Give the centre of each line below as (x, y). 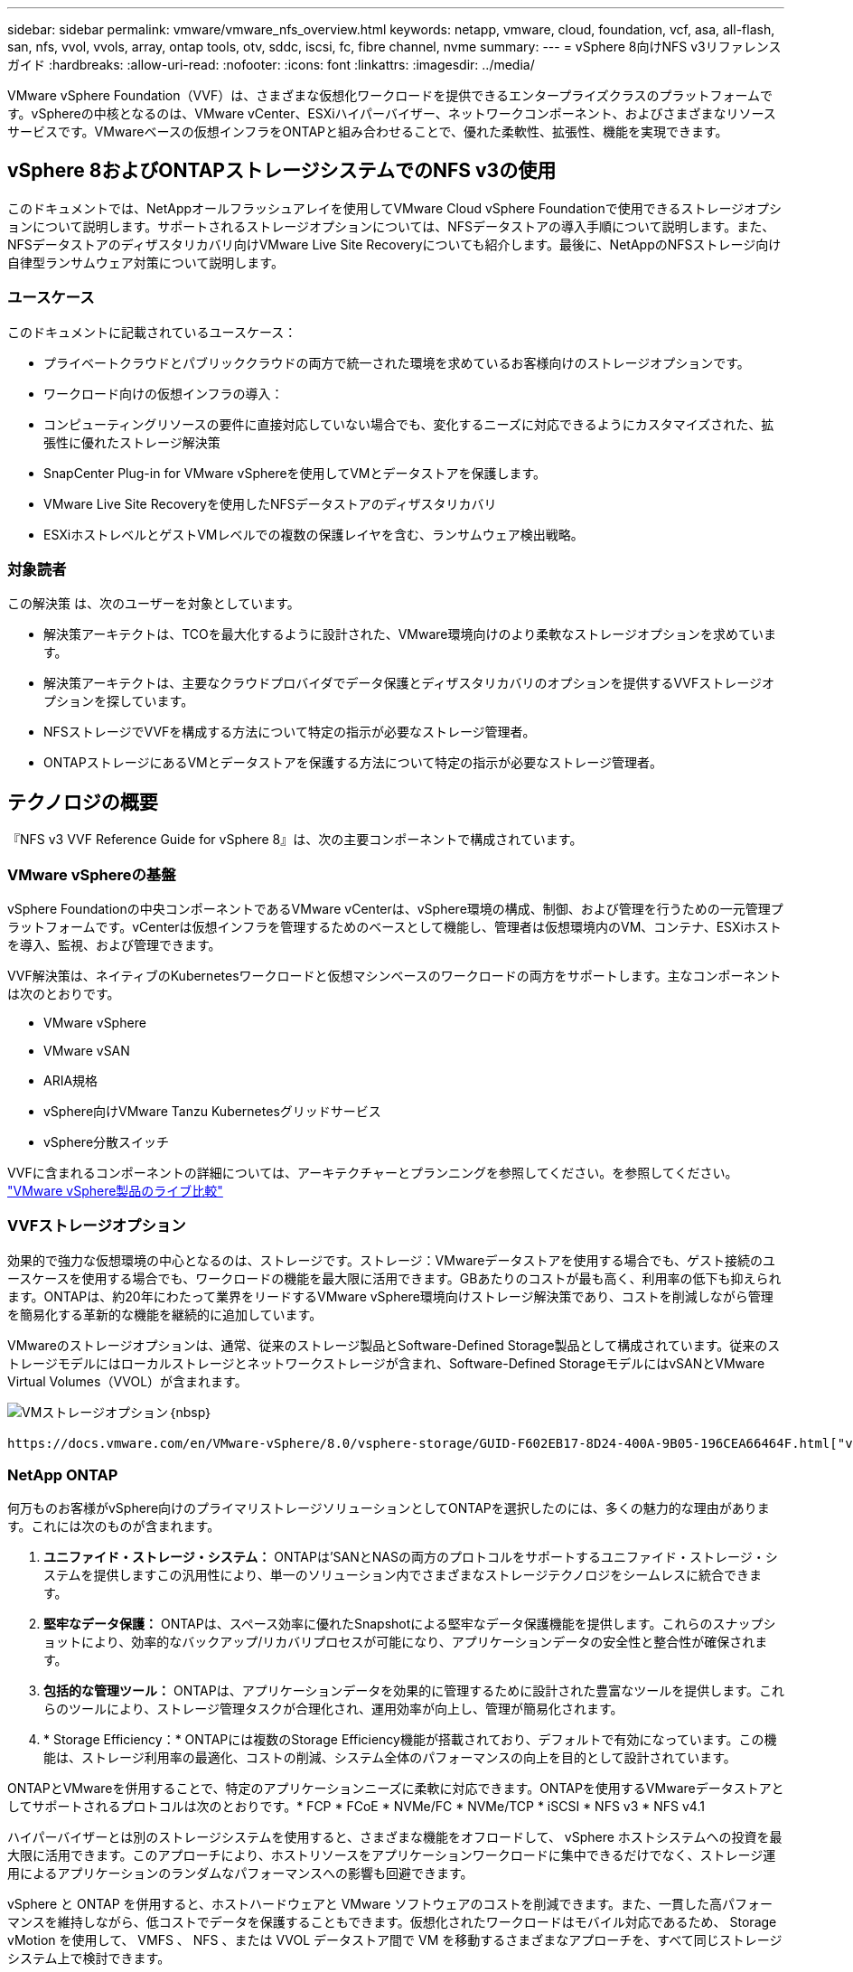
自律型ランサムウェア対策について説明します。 (145, 262)
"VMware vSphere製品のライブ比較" (115, 1190)
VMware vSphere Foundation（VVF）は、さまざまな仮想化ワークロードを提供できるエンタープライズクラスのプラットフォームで (390, 95)
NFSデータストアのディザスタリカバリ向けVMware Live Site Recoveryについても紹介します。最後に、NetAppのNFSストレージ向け (394, 244)
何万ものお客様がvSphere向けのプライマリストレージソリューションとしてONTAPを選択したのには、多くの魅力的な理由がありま (389, 1508)
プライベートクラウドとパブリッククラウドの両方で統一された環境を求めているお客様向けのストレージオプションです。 (397, 362)
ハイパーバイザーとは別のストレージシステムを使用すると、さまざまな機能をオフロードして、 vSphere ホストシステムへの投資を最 (395, 1837)
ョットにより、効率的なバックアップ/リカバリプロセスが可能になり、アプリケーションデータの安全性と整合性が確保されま (406, 1642)
